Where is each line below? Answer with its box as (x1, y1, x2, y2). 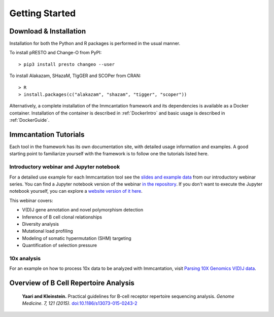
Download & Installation (9, 27, 86, 36)
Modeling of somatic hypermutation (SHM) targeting (22, 235, 131, 241)
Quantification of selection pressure (22, 242, 97, 249)
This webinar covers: (9, 197, 53, 203)
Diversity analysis (22, 221, 59, 227)
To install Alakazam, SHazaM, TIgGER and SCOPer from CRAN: (9, 73, 142, 79)
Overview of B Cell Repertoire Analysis (9, 279, 134, 288)
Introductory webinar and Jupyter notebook (9, 163, 120, 170)
